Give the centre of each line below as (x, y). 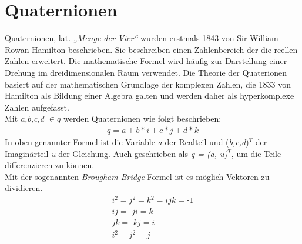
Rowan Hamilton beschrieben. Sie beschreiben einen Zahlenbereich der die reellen (151, 49)
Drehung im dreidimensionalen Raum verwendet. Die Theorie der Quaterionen (146, 72)
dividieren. (24, 188)
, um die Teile (256, 153)
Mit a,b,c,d (24, 118)
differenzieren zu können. (50, 165)
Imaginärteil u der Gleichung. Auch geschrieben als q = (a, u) (116, 153)
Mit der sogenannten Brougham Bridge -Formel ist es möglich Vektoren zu (137, 176)
